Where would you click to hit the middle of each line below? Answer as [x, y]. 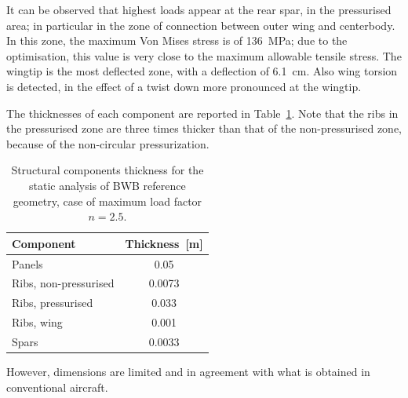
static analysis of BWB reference [107, 185]
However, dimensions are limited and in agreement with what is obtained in [188, 372]
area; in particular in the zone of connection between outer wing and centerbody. [201, 25]
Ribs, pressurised [53, 303]
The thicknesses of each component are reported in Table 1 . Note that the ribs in [202, 113]
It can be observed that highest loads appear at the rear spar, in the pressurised [199, 9]
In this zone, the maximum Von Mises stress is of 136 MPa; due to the [177, 40]
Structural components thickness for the [107, 170]
